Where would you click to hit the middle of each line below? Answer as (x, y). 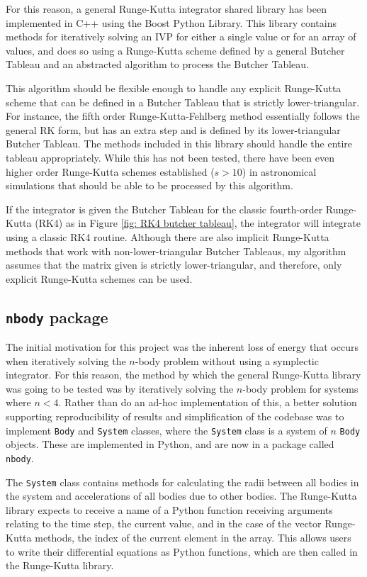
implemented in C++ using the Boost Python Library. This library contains (171, 22)
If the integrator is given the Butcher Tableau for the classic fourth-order (164, 209)
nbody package (57, 316)
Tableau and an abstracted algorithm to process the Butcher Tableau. (157, 64)
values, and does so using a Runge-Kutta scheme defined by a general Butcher (175, 50)
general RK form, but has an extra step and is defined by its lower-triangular (173, 129)
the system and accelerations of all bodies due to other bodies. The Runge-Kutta (181, 496)
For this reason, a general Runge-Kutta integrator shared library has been (166, 9)
